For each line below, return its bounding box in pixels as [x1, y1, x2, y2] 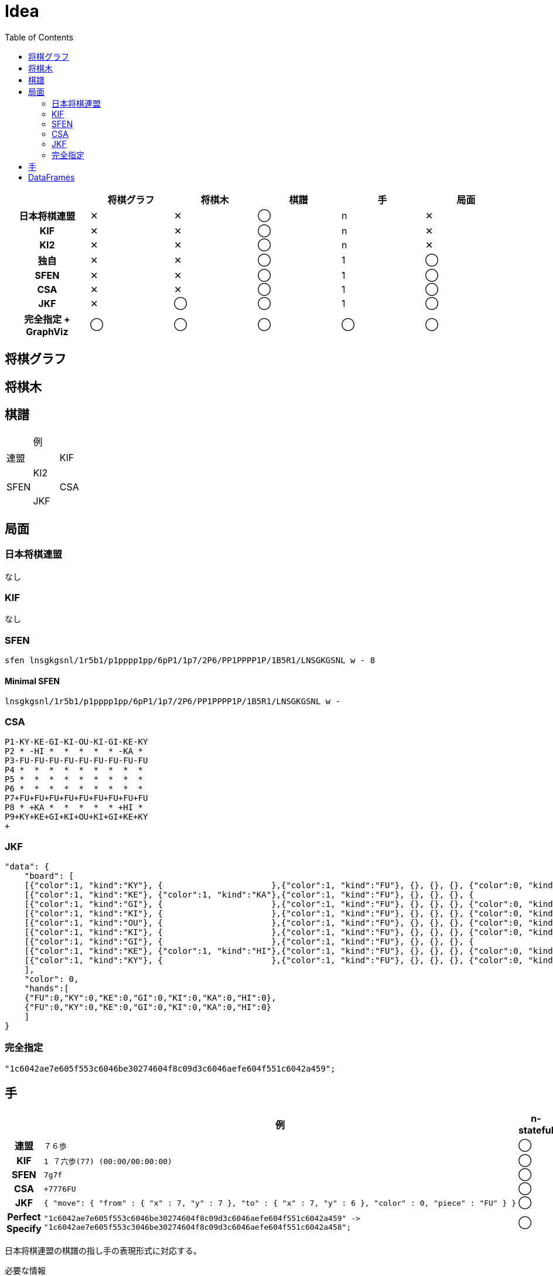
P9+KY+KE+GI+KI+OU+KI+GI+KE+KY [5, 812, 148, 822]
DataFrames [28, 172, 75, 182]
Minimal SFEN [5, 675, 60, 686]
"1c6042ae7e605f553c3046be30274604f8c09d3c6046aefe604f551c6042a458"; [43, 1223, 351, 1232]
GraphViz [26, 325, 69, 337]
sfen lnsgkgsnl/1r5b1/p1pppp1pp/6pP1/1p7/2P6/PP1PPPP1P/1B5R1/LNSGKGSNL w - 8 [5, 656, 376, 666]
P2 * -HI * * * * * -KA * [5, 746, 144, 756]
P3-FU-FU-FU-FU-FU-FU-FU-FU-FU [5, 756, 148, 766]
